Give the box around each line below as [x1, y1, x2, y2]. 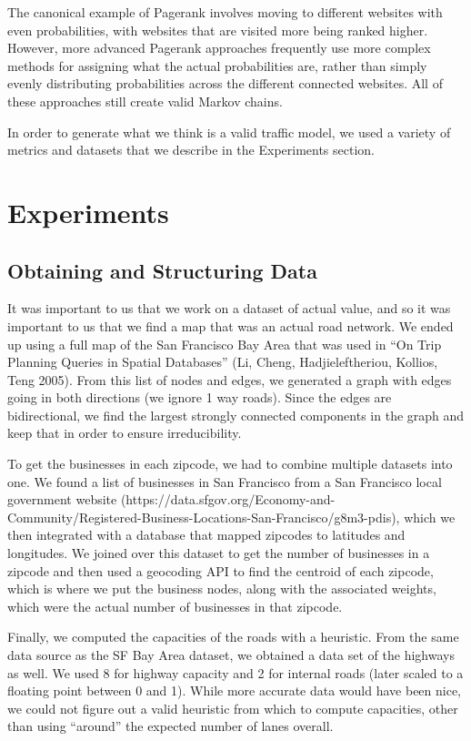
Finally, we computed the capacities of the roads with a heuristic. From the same [7, 627, 459, 646]
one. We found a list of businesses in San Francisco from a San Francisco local [7, 472, 442, 491]
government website [7, 490, 117, 509]
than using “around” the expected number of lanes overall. [7, 716, 334, 736]
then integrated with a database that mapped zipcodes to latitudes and [7, 525, 406, 544]
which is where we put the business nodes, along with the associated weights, [7, 579, 436, 598]
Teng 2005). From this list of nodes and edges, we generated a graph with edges [7, 370, 452, 389]
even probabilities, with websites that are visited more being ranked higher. [7, 20, 428, 39]
